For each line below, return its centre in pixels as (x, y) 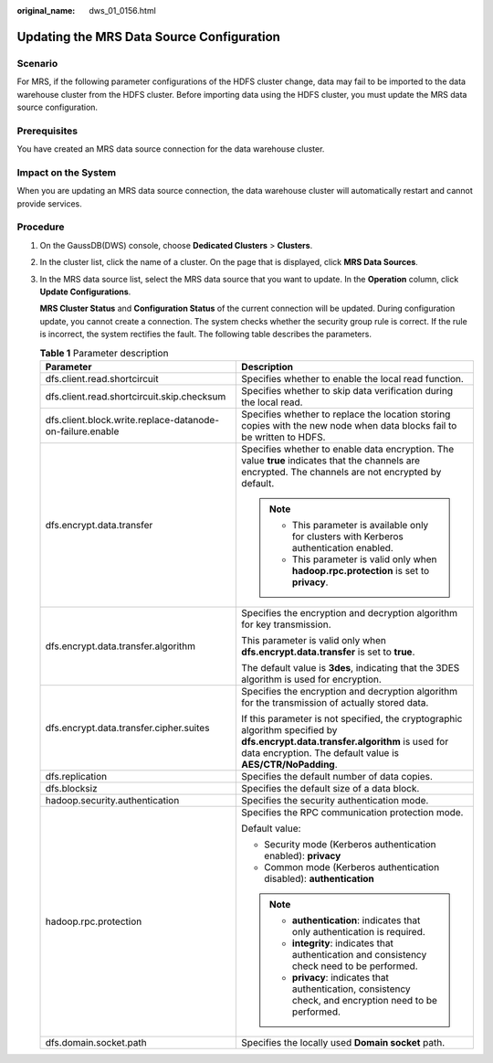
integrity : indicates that (343, 943)
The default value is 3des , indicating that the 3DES (351, 667)
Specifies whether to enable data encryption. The (348, 449)
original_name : (46, 11)
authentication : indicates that (357, 920)
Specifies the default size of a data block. (330, 788)
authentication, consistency (351, 989)
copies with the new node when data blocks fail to (349, 425)
